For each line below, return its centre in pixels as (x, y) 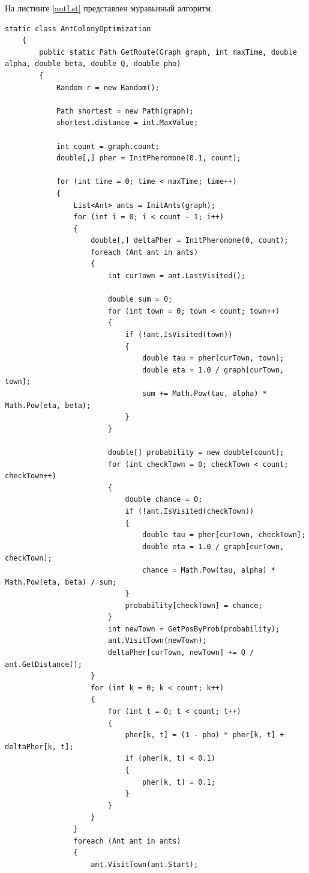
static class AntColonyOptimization (78, 29)
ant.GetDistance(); (43, 664)
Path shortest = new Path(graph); (125, 111)
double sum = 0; (140, 300)
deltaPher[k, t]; (39, 747)
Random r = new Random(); (108, 87)
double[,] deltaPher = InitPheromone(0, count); (190, 241)
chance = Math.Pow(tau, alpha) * (209, 570)
